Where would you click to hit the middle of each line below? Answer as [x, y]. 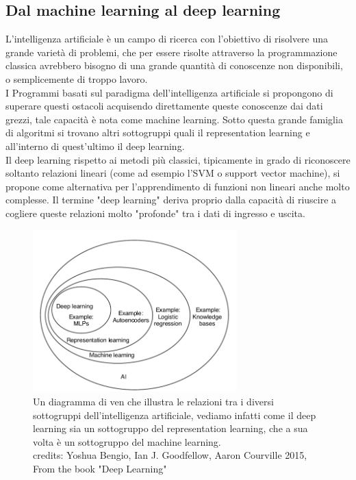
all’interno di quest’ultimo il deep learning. [95, 146]
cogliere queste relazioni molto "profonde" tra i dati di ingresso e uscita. [155, 213]
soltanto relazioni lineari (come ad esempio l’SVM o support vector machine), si [173, 173]
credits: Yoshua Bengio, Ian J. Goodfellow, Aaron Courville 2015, [170, 455]
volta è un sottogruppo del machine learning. [127, 441]
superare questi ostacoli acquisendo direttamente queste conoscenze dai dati [164, 106]
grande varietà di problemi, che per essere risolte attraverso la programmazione [171, 52]
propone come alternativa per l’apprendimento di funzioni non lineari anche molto [178, 186]
